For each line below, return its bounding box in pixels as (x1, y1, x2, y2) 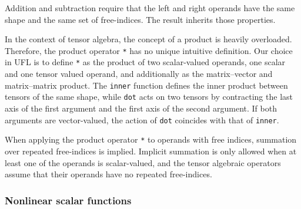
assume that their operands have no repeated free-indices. (5, 168, 212, 180)
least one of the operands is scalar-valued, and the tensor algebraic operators (5, 156, 281, 168)
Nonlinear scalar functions (5, 193, 132, 207)
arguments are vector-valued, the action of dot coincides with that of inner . (5, 113, 279, 126)
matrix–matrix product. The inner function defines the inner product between (5, 79, 288, 91)
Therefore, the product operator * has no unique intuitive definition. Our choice (5, 44, 293, 56)
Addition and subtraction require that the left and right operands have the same (5, 2, 295, 14)
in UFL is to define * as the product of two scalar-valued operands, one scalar (5, 56, 286, 68)
